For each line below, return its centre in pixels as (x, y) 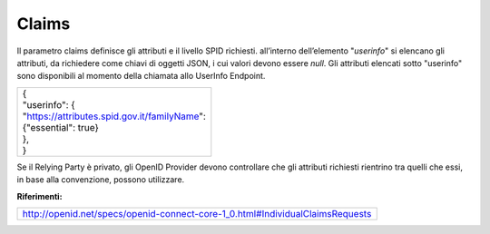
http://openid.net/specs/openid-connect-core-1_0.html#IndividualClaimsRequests (197, 213)
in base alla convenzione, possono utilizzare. (101, 180)
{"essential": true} (60, 127)
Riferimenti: (39, 196)
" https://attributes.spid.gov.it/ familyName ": (114, 116)
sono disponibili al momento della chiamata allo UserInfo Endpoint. (141, 76)
